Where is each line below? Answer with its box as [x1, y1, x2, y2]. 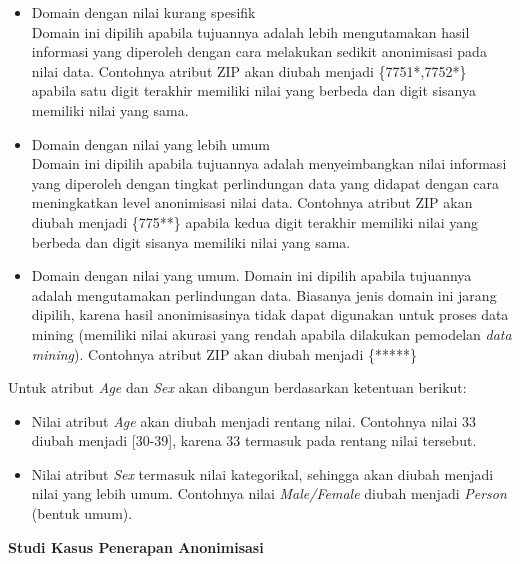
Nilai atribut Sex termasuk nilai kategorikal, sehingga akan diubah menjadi [31, 463, 494, 484]
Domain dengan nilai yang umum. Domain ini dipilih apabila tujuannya [31, 265, 472, 286]
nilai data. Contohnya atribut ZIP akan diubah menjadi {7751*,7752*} [31, 60, 467, 81]
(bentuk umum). [31, 503, 133, 524]
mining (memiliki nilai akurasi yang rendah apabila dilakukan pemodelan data [31, 323, 512, 344]
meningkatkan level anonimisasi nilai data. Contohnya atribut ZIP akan [31, 192, 473, 213]
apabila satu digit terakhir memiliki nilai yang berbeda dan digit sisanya [31, 80, 476, 101]
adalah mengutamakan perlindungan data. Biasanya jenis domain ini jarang [31, 284, 497, 305]
